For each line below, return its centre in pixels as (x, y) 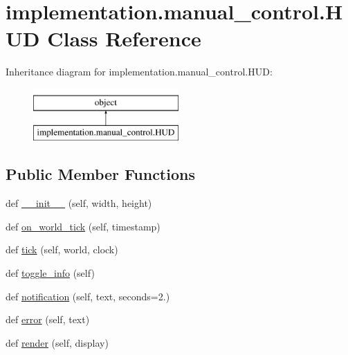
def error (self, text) (48, 319)
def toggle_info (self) (50, 273)
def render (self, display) (57, 342)
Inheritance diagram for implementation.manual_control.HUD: (139, 72)
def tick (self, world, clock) (62, 249)
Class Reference (124, 38)
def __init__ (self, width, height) (79, 203)
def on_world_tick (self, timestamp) (83, 226)
